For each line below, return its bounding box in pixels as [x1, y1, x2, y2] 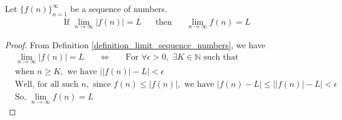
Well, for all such [15, 80, 79, 89]
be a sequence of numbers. [70, 2, 167, 14]
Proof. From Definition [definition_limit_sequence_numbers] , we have [5, 39, 266, 51]
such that [204, 52, 239, 62]
